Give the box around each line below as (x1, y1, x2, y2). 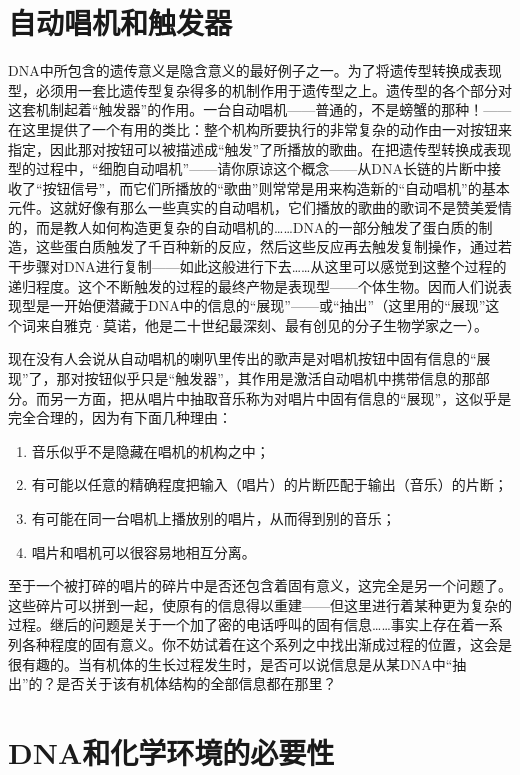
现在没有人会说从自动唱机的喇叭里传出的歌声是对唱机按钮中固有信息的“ (8, 348, 477, 369)
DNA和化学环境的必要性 (8, 731, 335, 772)
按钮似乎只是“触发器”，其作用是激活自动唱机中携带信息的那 (84, 368, 476, 389)
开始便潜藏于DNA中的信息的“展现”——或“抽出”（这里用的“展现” (63, 295, 486, 316)
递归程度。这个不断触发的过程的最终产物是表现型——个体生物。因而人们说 (8, 275, 498, 296)
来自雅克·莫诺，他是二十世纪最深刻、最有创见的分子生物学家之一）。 (35, 314, 488, 335)
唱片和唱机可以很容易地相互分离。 (31, 541, 256, 562)
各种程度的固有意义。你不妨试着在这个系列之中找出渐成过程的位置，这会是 (21, 633, 512, 654)
